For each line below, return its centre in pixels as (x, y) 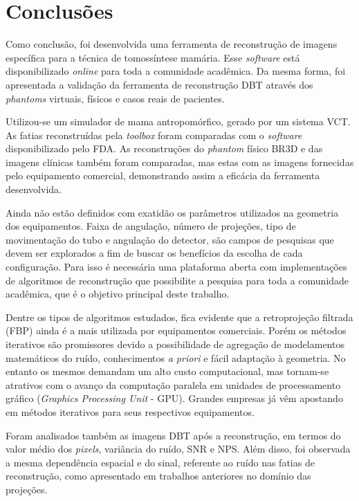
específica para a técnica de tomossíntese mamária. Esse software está (153, 57)
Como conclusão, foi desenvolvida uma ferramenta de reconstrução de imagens (172, 44)
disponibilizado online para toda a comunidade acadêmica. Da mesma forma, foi (176, 71)
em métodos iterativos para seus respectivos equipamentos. (130, 411)
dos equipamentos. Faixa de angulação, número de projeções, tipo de (151, 226)
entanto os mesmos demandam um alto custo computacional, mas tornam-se (167, 371)
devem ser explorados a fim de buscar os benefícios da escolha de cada (154, 253)
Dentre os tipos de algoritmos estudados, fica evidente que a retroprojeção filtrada (179, 317)
